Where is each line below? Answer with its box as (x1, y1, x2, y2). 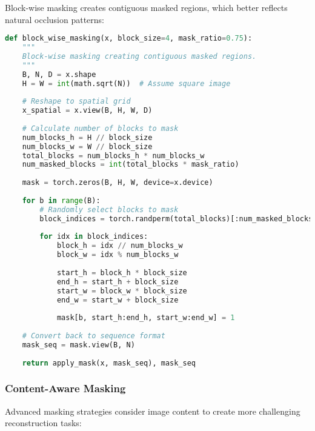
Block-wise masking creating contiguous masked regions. (22, 52, 257, 61)
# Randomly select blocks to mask (39, 205, 179, 214)
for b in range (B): (22, 196, 101, 205)
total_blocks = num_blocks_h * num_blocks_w (22, 151, 205, 160)
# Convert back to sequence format (22, 332, 165, 341)
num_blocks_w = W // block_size (22, 142, 153, 151)
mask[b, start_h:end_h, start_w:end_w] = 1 (56, 313, 235, 322)
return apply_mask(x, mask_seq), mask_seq (22, 358, 196, 367)
